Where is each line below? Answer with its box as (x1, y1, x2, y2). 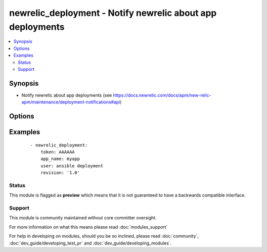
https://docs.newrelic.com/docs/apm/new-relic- (113, 92, 211, 98)
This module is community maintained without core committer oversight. (9, 215, 157, 221)
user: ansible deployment (40, 163, 104, 168)
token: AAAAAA (40, 149, 75, 155)
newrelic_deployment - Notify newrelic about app (9, 7, 217, 18)
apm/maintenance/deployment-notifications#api (21, 99, 120, 105)
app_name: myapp (40, 156, 80, 162)
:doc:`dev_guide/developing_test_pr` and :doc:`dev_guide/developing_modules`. (9, 240, 172, 246)
